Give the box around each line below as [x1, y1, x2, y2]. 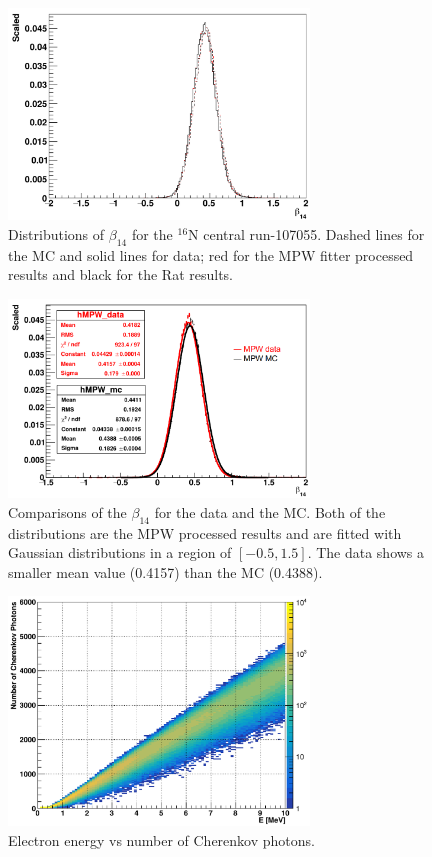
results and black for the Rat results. [8, 264, 234, 285]
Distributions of [8, 223, 105, 244]
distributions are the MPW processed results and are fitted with [8, 522, 402, 543]
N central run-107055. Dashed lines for [188, 223, 425, 244]
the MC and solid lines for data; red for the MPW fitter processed [8, 244, 414, 265]
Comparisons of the [8, 501, 127, 522]
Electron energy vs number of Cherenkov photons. [8, 830, 315, 851]
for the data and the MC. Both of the [154, 501, 386, 522]
